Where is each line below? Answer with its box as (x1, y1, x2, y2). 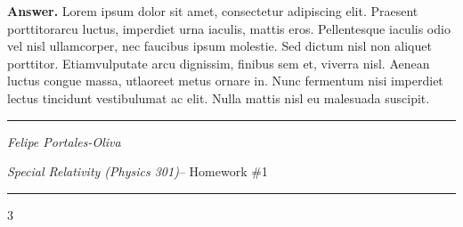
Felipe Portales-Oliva (7, 132, 121, 150)
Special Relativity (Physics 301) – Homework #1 (7, 162, 268, 181)
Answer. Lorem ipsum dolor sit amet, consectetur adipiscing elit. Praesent (7, 2, 418, 20)
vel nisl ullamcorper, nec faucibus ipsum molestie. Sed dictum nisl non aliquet (7, 36, 432, 55)
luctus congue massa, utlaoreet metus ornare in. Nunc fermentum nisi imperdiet (7, 71, 443, 90)
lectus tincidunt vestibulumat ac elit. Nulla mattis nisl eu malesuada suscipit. (7, 88, 430, 107)
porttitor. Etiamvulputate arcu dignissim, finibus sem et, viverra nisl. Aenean (7, 53, 430, 72)
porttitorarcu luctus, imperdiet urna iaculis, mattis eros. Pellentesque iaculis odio (7, 19, 451, 37)
